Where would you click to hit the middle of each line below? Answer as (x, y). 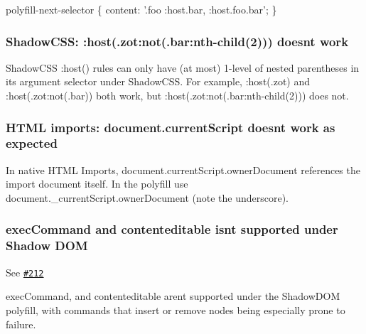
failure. (21, 324)
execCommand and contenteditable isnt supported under (172, 229)
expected (32, 143)
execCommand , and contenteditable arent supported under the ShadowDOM (173, 296)
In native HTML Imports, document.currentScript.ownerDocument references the (183, 169)
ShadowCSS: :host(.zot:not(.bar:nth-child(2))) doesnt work (177, 41)
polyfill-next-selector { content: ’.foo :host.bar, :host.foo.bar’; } (141, 9)
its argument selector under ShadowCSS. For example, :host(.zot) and (158, 81)
